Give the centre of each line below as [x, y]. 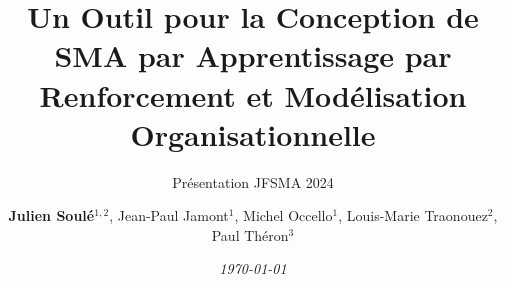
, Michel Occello [283, 215]
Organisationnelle [253, 133]
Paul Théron [250, 234]
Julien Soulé [51, 215]
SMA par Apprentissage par [253, 55]
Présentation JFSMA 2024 [253, 181]
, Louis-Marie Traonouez [413, 215]
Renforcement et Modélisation [253, 94]
